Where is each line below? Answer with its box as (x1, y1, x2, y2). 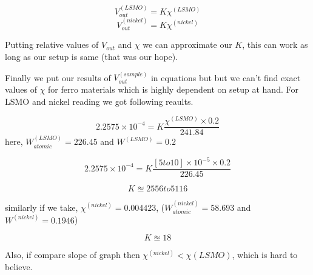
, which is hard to (232, 248, 298, 261)
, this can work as (242, 38, 308, 51)
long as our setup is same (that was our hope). (5, 50, 178, 63)
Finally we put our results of (5, 71, 111, 84)
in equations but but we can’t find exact (150, 71, 301, 84)
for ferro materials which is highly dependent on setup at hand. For (48, 83, 298, 96)
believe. (5, 260, 33, 273)
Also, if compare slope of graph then (5, 248, 140, 261)
